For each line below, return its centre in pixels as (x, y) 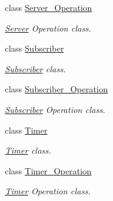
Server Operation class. (48, 28)
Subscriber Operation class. (55, 109)
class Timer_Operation (48, 170)
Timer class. (28, 150)
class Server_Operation (49, 7)
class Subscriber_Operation (56, 89)
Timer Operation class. (48, 191)
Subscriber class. (36, 68)
